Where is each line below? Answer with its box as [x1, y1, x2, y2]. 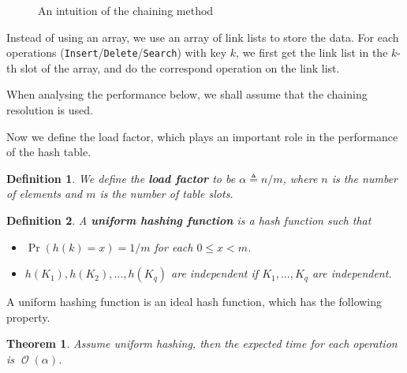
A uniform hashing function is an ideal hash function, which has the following [6, 293, 383, 310]
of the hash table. [6, 144, 91, 160]
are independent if [171, 265, 259, 282]
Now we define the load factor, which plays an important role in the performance [6, 128, 398, 144]
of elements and [6, 185, 83, 202]
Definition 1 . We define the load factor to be [6, 170, 236, 186]
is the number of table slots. [99, 185, 233, 202]
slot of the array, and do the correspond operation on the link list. [20, 59, 340, 76]
